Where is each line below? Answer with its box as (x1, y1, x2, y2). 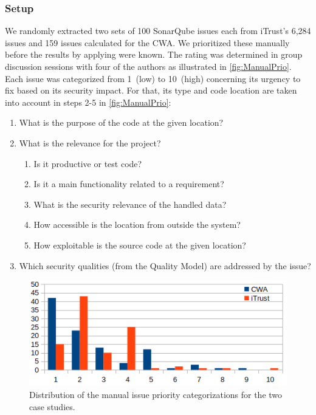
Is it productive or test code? (33, 157, 142, 170)
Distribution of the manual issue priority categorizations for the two (29, 388, 283, 401)
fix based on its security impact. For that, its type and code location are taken (5, 84, 297, 97)
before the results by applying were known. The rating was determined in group (5, 48, 303, 61)
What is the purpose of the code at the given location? (19, 116, 224, 129)
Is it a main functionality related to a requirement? (33, 177, 224, 190)
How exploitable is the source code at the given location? (33, 238, 246, 251)
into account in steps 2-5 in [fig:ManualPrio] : (5, 95, 171, 108)
